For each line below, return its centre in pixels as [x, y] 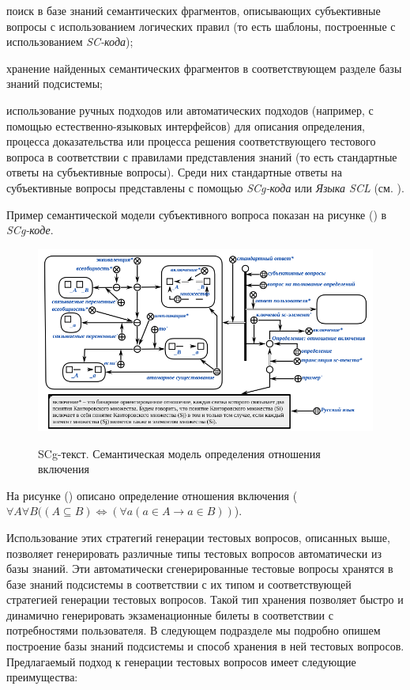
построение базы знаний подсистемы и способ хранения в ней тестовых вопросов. [205, 646]
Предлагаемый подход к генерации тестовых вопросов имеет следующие [181, 661]
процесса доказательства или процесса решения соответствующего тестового [191, 141]
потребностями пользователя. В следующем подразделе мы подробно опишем [194, 630]
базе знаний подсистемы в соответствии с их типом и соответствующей [179, 584]
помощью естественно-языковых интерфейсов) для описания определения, [186, 125]
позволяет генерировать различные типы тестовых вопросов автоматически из [194, 553]
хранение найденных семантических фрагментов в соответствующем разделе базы [204, 68]
